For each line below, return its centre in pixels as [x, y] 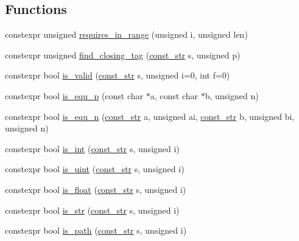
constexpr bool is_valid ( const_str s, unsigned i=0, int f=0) [118, 75]
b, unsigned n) [232, 95]
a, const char [174, 95]
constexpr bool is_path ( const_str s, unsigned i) [96, 230]
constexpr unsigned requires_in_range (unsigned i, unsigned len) [126, 34]
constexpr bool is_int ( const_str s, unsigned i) [92, 148]
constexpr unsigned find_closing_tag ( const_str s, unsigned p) [123, 54]
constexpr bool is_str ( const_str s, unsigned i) [92, 210]
